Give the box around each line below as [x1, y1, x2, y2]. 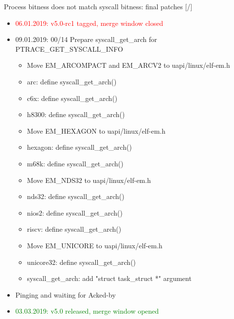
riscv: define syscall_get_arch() [27, 224, 122, 234]
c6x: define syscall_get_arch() [27, 93, 118, 103]
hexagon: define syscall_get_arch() [27, 142, 132, 152]
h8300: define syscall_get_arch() [27, 109, 125, 120]
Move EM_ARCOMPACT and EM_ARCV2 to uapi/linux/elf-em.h [27, 60, 230, 70]
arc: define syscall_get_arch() [27, 76, 117, 86]
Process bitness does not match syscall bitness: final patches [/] [4, 1, 193, 11]
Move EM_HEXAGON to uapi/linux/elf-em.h [27, 125, 166, 136]
